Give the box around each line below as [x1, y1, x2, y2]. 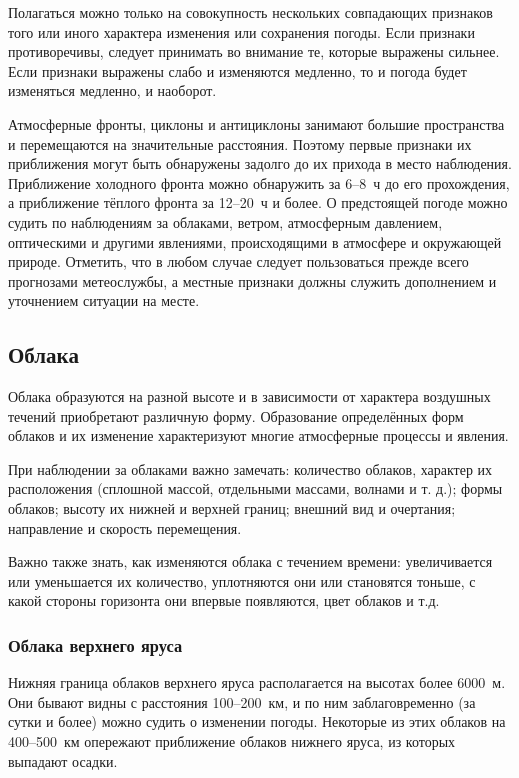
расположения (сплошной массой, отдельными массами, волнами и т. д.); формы [8, 478, 503, 499]
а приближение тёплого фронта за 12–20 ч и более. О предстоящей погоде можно [8, 192, 508, 213]
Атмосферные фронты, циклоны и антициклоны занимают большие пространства [8, 113, 505, 134]
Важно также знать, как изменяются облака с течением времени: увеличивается [8, 551, 493, 572]
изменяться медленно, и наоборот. [8, 80, 217, 101]
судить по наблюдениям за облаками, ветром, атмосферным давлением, [8, 211, 443, 232]
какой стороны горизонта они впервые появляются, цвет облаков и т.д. [8, 590, 440, 611]
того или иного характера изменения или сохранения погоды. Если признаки [8, 21, 475, 42]
